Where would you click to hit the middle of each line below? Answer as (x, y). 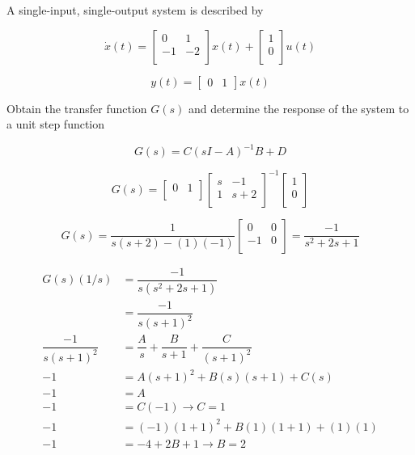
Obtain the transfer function (77, 108)
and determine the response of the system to (299, 108)
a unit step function (56, 124)
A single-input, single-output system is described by (135, 10)
